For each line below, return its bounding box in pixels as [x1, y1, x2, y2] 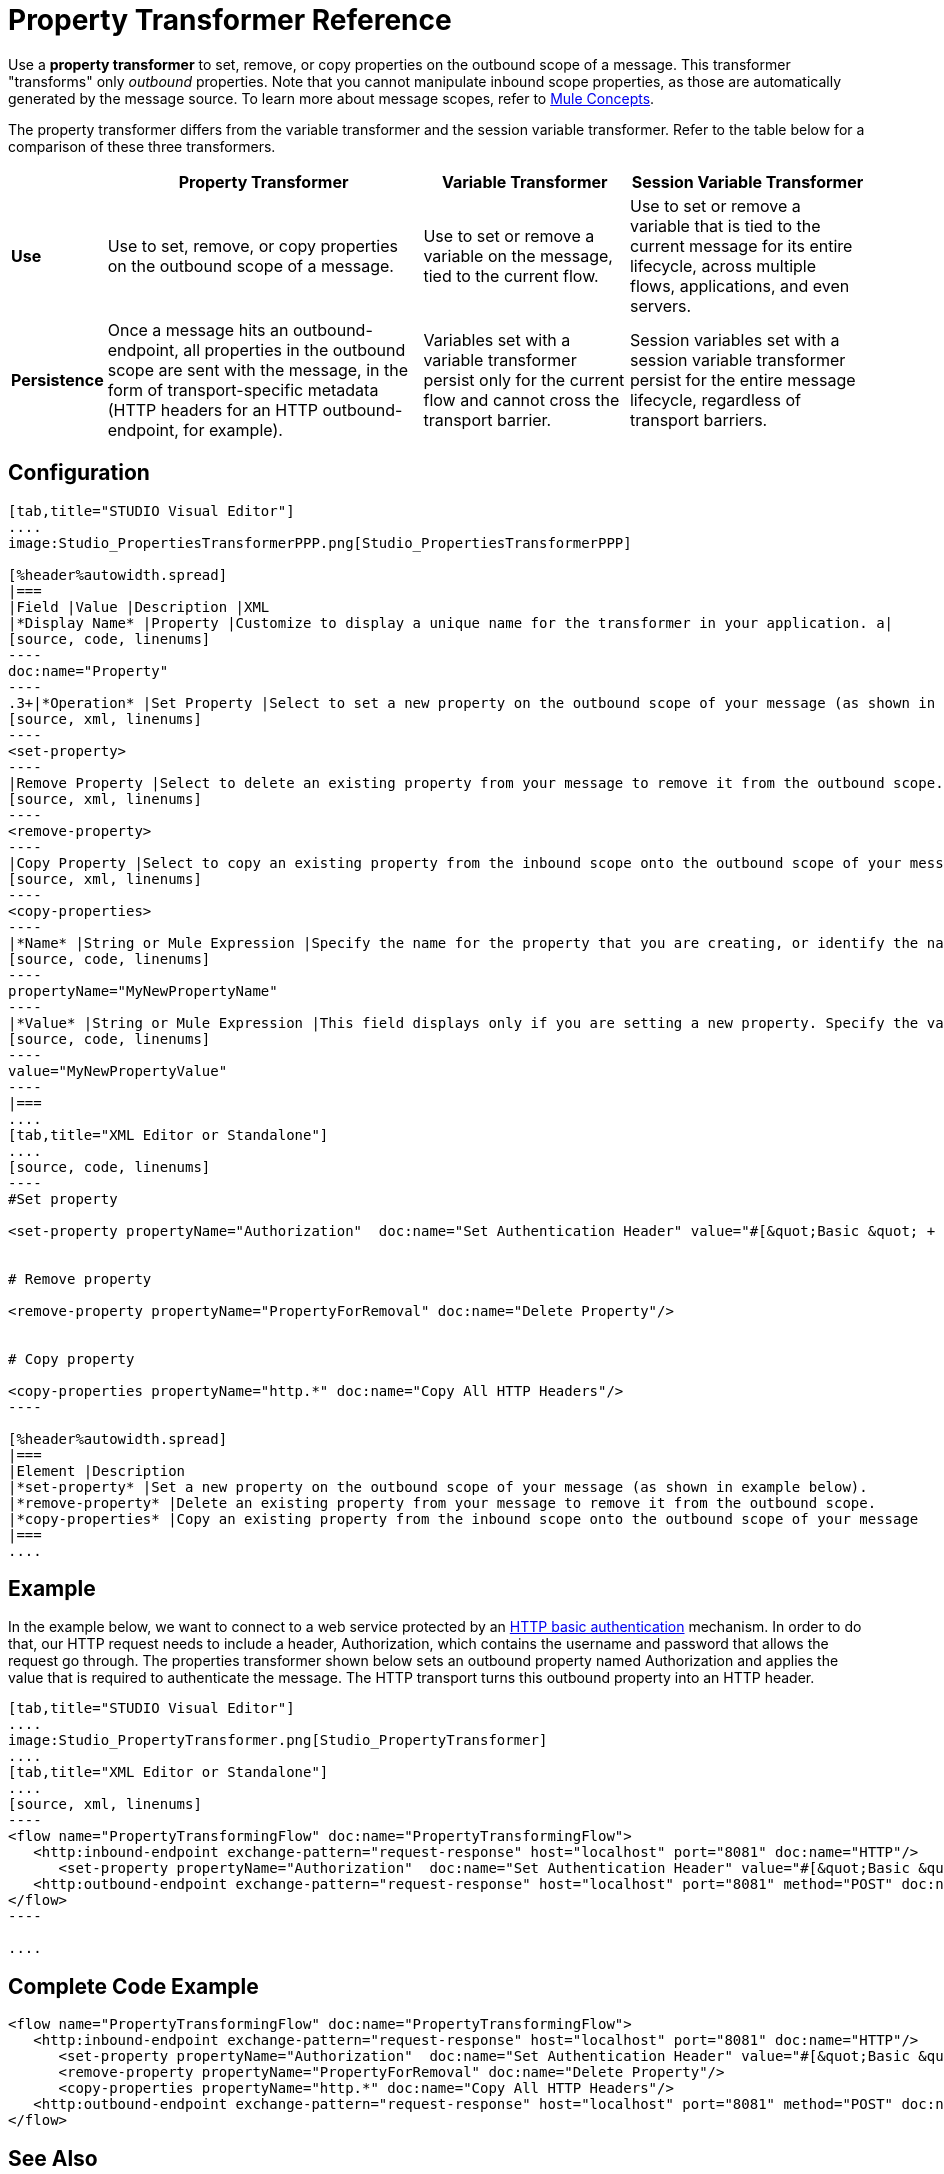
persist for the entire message [629, 369, 856, 390]
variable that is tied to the [629, 215, 821, 236]
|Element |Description [8, 1462, 186, 1479]
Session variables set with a [629, 329, 840, 350]
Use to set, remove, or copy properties [107, 235, 398, 256]
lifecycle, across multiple [629, 255, 817, 276]
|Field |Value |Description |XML [8, 598, 270, 615]
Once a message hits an [107, 319, 289, 340]
